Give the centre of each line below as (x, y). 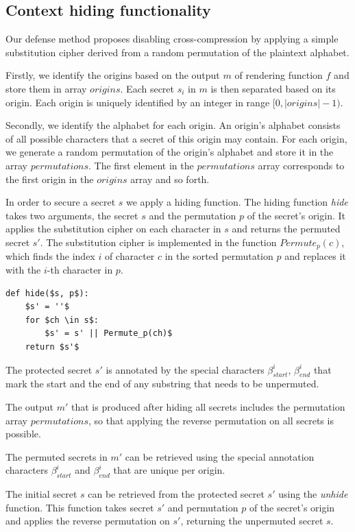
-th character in (80, 269)
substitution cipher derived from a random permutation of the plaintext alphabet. (177, 52)
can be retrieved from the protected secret (176, 494)
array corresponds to (301, 165)
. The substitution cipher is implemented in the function (158, 242)
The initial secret (41, 494)
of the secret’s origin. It (296, 215)
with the (23, 269)
